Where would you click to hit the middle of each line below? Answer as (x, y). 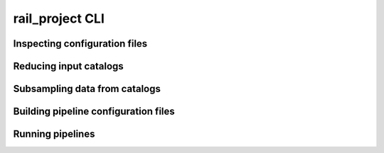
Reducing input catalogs (68, 66)
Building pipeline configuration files (94, 112)
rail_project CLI (59, 18)
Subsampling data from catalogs (87, 89)
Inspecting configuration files (80, 44)
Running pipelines (54, 134)
